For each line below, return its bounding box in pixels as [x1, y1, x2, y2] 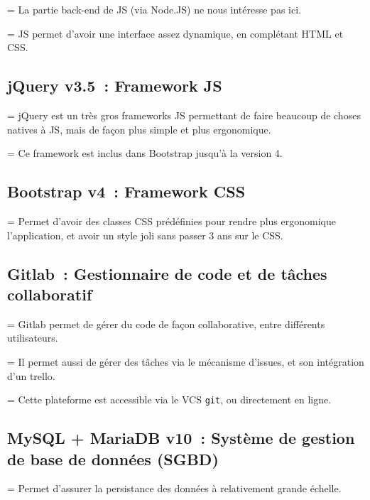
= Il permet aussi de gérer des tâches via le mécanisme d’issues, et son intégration [7, 354, 364, 369]
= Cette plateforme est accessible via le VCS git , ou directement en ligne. [7, 392, 332, 407]
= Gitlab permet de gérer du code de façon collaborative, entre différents [7, 316, 325, 331]
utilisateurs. [7, 330, 58, 345]
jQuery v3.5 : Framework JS [7, 75, 222, 97]
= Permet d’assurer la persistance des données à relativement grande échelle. [7, 481, 342, 496]
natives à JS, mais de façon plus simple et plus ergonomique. [7, 121, 271, 136]
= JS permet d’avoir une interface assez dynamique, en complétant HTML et [7, 26, 344, 40]
